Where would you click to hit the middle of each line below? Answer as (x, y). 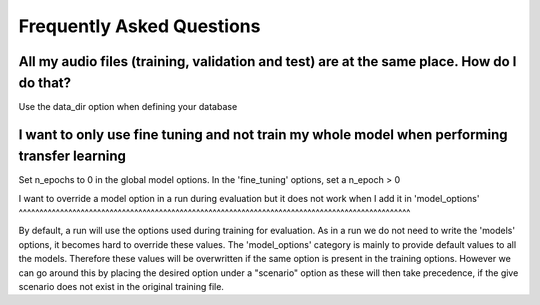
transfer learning (72, 156)
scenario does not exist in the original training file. (121, 286)
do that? (45, 82)
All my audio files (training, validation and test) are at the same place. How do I (267, 61)
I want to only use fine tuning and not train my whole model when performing (263, 135)
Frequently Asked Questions (139, 26)
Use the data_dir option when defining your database (128, 106)
